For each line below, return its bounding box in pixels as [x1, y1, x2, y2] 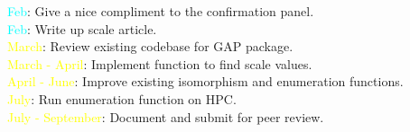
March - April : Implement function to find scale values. [7, 54, 312, 73]
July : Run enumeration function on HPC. [7, 89, 237, 108]
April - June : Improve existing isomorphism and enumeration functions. [7, 72, 404, 91]
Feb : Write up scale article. [7, 19, 157, 38]
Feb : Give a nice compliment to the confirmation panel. [7, 2, 314, 20]
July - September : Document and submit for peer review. [7, 107, 324, 126]
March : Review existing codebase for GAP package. [7, 37, 294, 56]
